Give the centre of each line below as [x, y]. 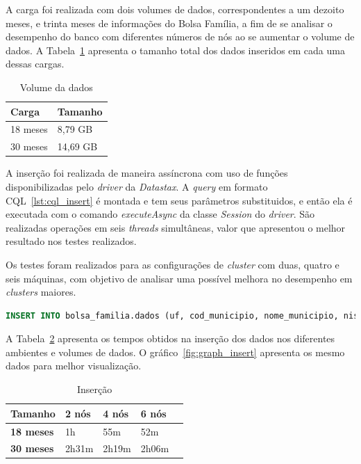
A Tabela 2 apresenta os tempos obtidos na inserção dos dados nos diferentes [170, 338]
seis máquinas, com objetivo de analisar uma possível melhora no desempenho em [179, 278]
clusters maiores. [41, 292]
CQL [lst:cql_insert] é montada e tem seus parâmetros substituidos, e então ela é [179, 200]
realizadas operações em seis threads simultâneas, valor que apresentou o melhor [176, 227]
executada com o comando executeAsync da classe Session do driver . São [160, 214]
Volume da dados [56, 87]
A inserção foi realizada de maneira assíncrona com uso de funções [147, 173]
